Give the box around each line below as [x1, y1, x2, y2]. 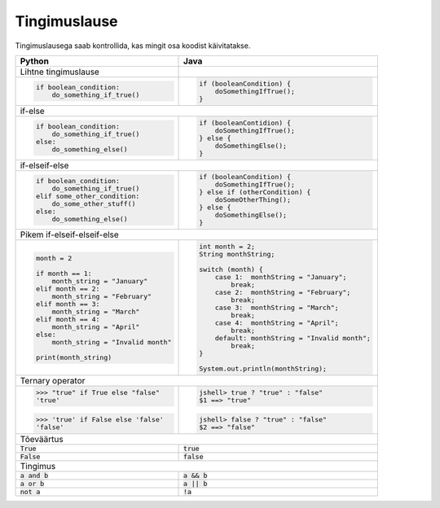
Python [20, 55, 49, 67]
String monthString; [198, 250, 275, 259]
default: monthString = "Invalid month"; [214, 334, 371, 343]
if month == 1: [35, 269, 93, 278]
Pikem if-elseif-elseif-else [20, 229, 120, 240]
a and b [20, 471, 49, 480]
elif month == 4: [35, 314, 100, 323]
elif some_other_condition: [35, 191, 140, 200]
